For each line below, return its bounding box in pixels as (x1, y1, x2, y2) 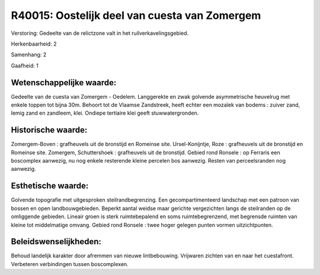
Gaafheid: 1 (11, 62, 39, 69)
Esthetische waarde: (11, 181, 89, 191)
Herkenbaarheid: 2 (11, 40, 57, 47)
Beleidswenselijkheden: (11, 237, 102, 247)
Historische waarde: (11, 125, 88, 135)
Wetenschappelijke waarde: (11, 77, 117, 88)
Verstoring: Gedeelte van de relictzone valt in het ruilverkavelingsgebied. (11, 30, 189, 37)
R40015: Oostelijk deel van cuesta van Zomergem (11, 9, 261, 22)
